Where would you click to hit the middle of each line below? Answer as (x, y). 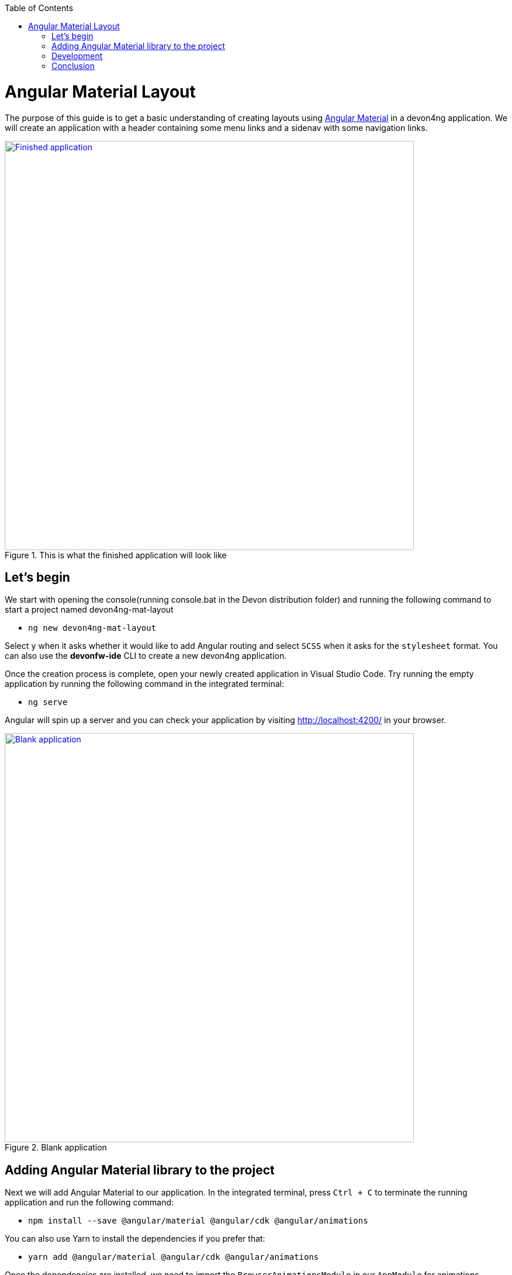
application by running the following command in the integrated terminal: (144, 684)
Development (77, 56)
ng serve (48, 702)
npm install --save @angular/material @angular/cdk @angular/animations (198, 1221)
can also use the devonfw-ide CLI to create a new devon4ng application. (146, 656)
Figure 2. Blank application (56, 1148)
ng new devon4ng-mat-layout (92, 628)
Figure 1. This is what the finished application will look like (116, 555)
